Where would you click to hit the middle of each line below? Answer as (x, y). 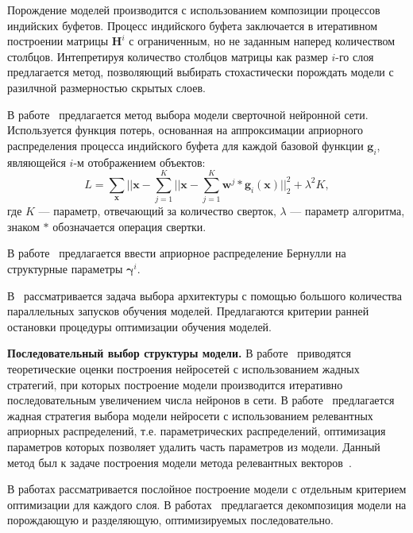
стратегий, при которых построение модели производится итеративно (175, 384)
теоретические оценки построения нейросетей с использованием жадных (183, 369)
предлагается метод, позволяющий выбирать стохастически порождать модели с (201, 72)
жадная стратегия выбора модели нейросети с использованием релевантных (190, 415)
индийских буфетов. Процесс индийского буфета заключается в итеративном (193, 25)
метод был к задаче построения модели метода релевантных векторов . (179, 462)
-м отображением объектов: (139, 162)
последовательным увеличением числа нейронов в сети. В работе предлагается (201, 400)
